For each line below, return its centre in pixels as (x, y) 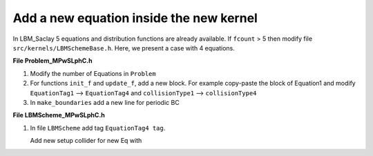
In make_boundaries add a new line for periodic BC (105, 102)
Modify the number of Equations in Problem (93, 73)
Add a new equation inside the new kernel (135, 18)
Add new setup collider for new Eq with (86, 141)
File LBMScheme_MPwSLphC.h (59, 115)
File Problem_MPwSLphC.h (52, 61)
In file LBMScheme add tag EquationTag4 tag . (98, 128)
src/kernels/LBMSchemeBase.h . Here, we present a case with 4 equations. (124, 48)
